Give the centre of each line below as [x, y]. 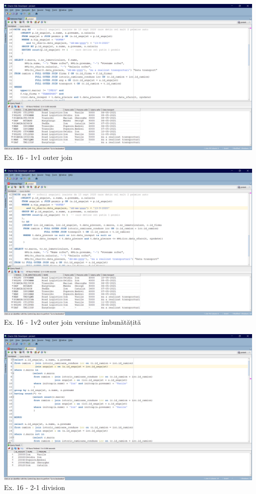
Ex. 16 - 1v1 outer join [38, 157]
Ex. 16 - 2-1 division [34, 487]
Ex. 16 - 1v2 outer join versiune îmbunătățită [73, 322]
